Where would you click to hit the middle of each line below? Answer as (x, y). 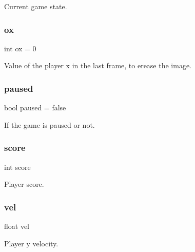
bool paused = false (35, 108)
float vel (17, 226)
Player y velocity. (31, 243)
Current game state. (36, 6)
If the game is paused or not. (50, 124)
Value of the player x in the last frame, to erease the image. (98, 65)
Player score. (24, 184)
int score (17, 167)
